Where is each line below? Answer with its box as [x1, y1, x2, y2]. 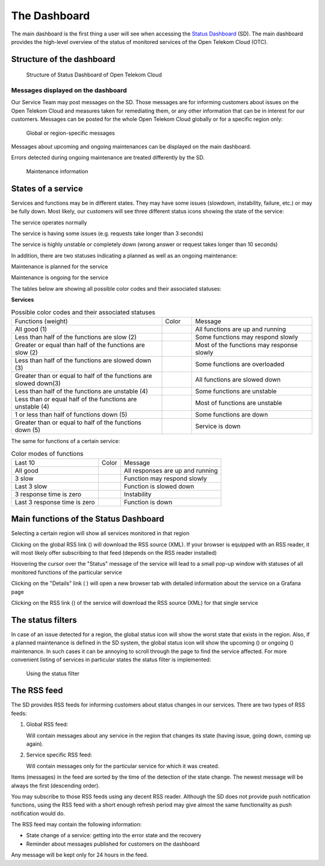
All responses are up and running [123, 466, 218, 475]
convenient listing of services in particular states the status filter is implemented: [11, 656, 211, 663]
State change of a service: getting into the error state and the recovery [26, 832, 202, 839]
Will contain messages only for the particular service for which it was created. [26, 762, 220, 770]
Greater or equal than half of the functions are [14, 341, 145, 349]
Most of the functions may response [195, 341, 298, 349]
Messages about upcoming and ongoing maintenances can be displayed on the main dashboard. [11, 143, 252, 150]
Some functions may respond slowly [195, 333, 299, 341]
